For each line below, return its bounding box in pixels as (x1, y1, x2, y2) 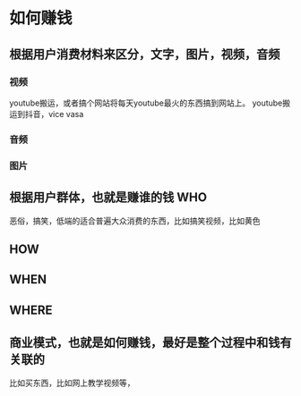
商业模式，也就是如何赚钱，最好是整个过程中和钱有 (9, 335, 292, 350)
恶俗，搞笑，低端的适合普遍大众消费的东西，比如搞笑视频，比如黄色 (9, 215, 261, 226)
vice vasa (47, 108, 84, 119)
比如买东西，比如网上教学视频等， (9, 377, 135, 388)
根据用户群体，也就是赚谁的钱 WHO (9, 190, 208, 206)
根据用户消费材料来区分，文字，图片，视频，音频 (9, 46, 280, 62)
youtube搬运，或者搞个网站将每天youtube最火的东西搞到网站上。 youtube (9, 97, 283, 108)
